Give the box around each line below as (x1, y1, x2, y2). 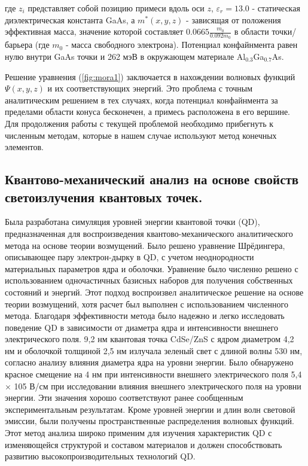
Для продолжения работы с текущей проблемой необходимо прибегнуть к (5, 117, 274, 129)
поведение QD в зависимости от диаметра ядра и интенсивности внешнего (5, 321, 278, 333)
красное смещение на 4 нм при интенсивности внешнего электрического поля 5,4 (5, 368, 302, 380)
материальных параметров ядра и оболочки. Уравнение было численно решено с (5, 262, 298, 275)
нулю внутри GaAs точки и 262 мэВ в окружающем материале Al (5, 50, 246, 63)
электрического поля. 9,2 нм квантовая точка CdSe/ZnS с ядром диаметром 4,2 (5, 333, 294, 345)
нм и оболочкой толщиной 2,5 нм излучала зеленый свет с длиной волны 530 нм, (5, 344, 303, 357)
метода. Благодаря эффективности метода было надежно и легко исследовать (5, 309, 285, 322)
